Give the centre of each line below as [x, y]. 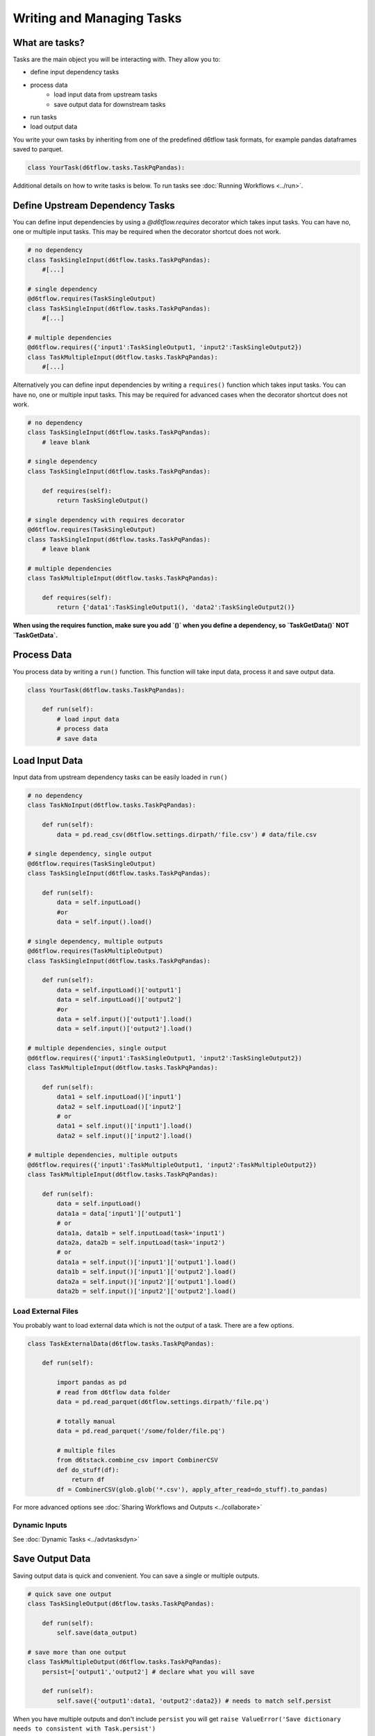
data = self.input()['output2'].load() [124, 1029]
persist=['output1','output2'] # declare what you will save [148, 1671]
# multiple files [86, 1450]
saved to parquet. [38, 149]
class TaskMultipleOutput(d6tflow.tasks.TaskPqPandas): [125, 1662]
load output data [54, 127]
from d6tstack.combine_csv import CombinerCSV [137, 1460]
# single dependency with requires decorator [106, 520]
